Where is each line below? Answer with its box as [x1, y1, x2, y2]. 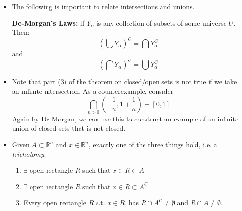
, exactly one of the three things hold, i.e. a [88, 139, 217, 150]
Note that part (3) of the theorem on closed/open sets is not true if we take [12, 76, 237, 87]
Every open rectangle [23, 197, 86, 208]
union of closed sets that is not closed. [12, 123, 126, 133]
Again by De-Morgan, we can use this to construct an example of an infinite [12, 113, 239, 123]
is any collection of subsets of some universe [96, 17, 226, 28]
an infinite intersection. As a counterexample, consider [12, 86, 174, 96]
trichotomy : [12, 149, 46, 159]
